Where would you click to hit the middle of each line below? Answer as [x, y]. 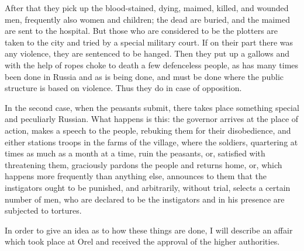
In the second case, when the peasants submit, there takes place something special [152, 107]
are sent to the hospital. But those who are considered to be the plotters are [141, 31]
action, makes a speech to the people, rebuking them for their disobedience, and [148, 130]
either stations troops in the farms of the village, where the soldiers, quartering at [151, 142]
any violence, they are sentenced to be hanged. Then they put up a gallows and [147, 53]
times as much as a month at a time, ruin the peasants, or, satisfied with [135, 153]
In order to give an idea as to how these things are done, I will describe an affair [149, 230]
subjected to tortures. [43, 210]
